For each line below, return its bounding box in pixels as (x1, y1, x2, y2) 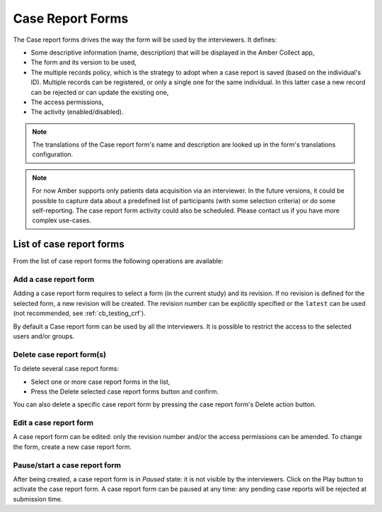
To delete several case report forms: (13, 365, 120, 373)
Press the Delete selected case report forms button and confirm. (30, 387, 219, 396)
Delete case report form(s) (13, 349, 106, 359)
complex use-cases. (32, 216, 92, 224)
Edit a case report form (13, 418, 94, 428)
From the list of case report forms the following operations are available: (13, 257, 224, 266)
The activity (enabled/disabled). (30, 108, 124, 116)
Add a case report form (13, 275, 95, 285)
